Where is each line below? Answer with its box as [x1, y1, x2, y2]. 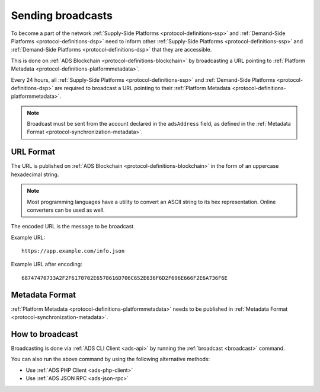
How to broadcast [11, 329, 78, 339]
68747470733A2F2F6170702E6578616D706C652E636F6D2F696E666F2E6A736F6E [21, 275, 228, 281]
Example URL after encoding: [11, 261, 82, 268]
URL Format [11, 147, 56, 157]
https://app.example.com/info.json [21, 248, 125, 254]
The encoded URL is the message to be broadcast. [11, 223, 136, 230]
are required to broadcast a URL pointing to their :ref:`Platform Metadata [54, 84, 231, 91]
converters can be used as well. [27, 206, 105, 213]
